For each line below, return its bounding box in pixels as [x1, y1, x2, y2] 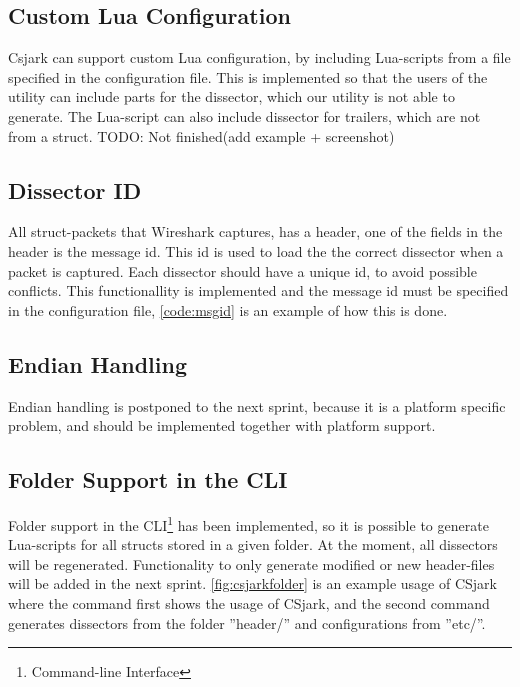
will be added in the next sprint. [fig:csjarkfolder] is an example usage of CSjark [8, 573, 497, 594]
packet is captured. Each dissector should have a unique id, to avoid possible [8, 260, 477, 281]
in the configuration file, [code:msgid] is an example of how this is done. [8, 299, 448, 320]
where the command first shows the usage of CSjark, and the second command [8, 592, 490, 613]
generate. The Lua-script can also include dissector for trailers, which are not [8, 105, 481, 126]
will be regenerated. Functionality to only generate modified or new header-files [8, 553, 495, 574]
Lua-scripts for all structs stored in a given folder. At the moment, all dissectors [8, 534, 498, 555]
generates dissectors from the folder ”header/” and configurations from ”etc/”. [8, 612, 486, 633]
